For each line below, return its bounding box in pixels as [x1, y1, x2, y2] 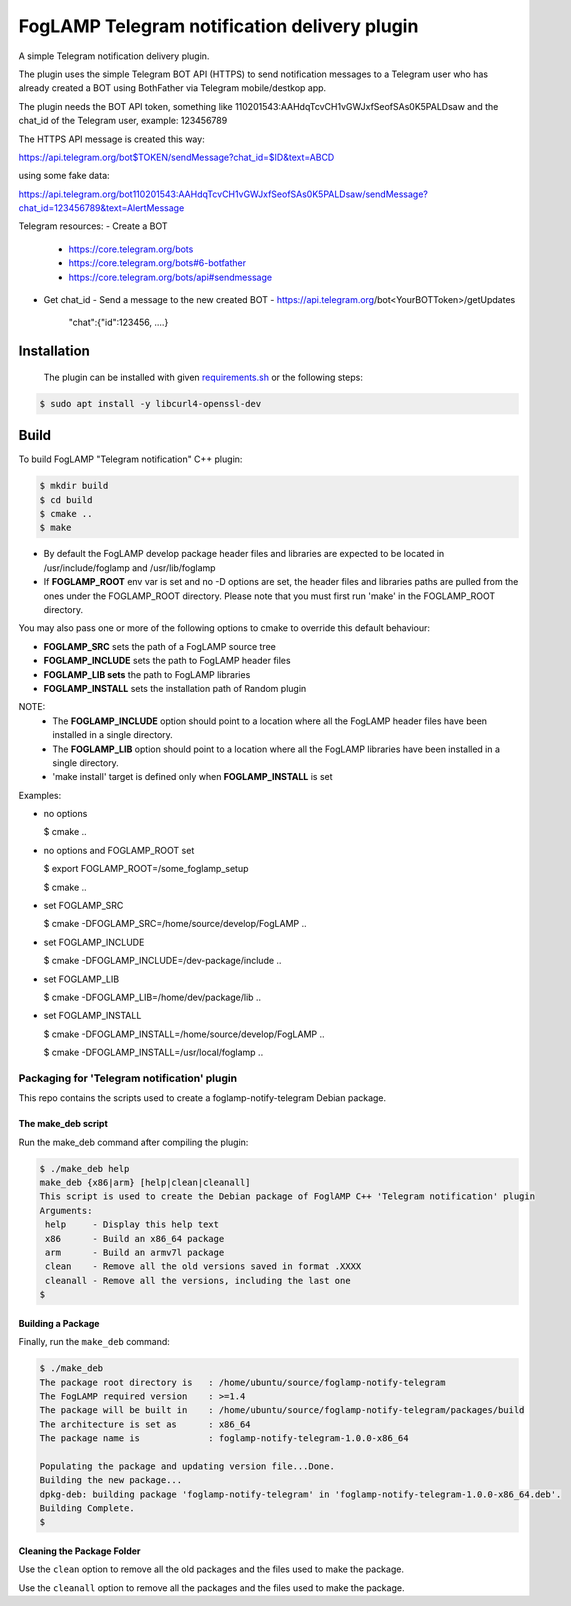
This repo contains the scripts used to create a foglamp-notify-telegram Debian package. [18, 1092, 387, 1104]
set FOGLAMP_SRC [43, 900, 124, 912]
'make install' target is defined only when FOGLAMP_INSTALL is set [52, 771, 334, 783]
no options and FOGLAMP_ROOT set [43, 844, 195, 856]
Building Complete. [39, 1503, 135, 1514]
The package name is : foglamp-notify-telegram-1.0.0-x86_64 [39, 1433, 409, 1444]
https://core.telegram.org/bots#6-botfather [68, 257, 247, 269]
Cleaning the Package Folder [18, 1545, 141, 1557]
